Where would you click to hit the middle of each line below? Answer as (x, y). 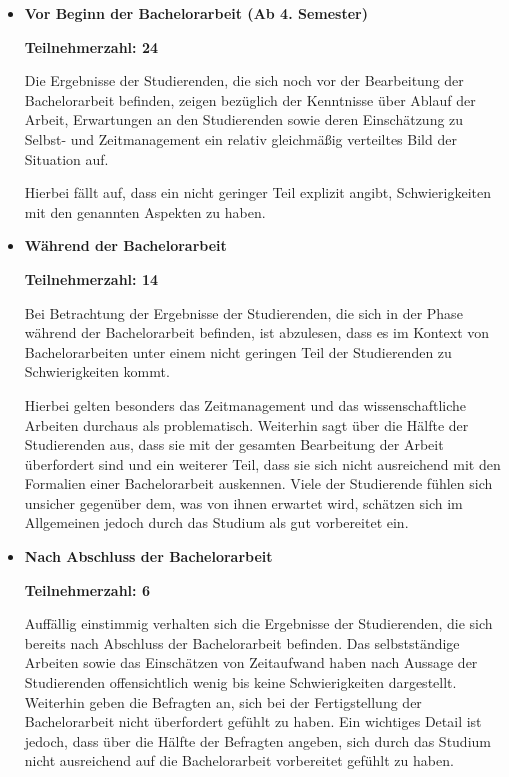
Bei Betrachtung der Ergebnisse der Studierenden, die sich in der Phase (243, 312)
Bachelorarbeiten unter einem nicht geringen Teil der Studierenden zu (238, 351)
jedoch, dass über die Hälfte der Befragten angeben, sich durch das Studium (257, 740)
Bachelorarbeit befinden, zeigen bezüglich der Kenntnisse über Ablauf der (250, 99)
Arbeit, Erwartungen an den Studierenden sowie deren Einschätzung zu (244, 119)
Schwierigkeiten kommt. (97, 371)
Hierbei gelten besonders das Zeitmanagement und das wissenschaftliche (245, 404)
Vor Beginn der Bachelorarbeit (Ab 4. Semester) (196, 13)
